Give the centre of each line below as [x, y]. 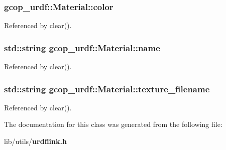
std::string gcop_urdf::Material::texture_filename [107, 89]
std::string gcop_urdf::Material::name [82, 47]
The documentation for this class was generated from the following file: [113, 124]
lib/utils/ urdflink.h [35, 141]
